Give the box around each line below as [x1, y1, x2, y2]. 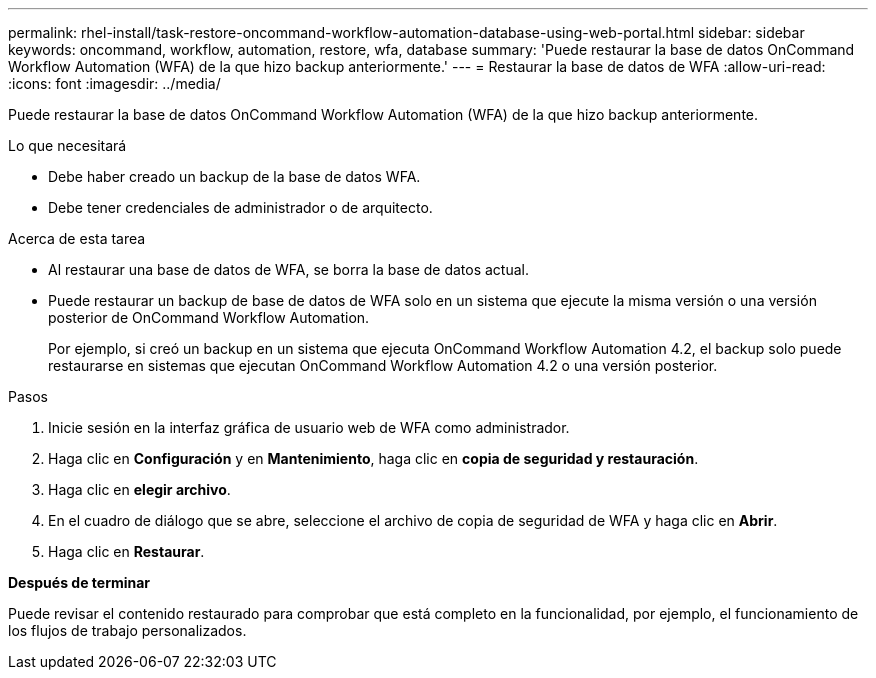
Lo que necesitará [8, 137, 127, 154]
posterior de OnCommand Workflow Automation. [48, 309, 370, 326]
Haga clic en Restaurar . [48, 543, 205, 560]
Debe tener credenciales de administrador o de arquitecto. [48, 199, 433, 216]
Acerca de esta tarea [8, 230, 146, 247]
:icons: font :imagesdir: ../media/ [8, 75, 221, 92]
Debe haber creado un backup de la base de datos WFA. [48, 168, 421, 185]
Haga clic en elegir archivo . [48, 481, 231, 498]
